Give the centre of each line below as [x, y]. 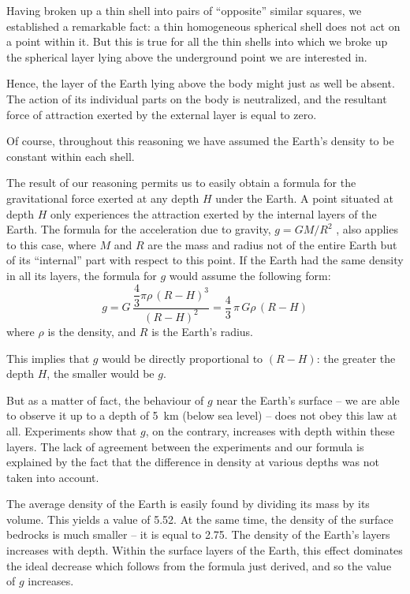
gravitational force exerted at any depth [103, 198]
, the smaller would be [101, 374]
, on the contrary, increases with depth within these [270, 430]
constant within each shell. [71, 156]
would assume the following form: [250, 275]
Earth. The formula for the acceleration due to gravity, [139, 229]
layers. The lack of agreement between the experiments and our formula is [185, 446]
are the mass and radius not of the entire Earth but [272, 244]
